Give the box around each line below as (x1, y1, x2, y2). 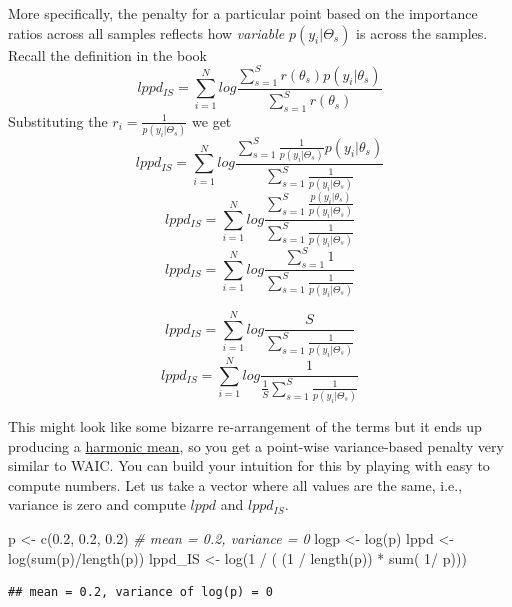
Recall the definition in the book (8, 44, 207, 65)
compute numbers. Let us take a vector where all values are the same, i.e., (8, 474, 463, 495)
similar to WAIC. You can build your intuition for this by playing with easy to (8, 455, 490, 476)
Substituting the (8, 110, 108, 131)
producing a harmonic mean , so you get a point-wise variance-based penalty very (8, 435, 504, 456)
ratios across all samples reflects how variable (8, 22, 285, 43)
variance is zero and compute (8, 494, 186, 515)
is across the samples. (356, 22, 488, 43)
